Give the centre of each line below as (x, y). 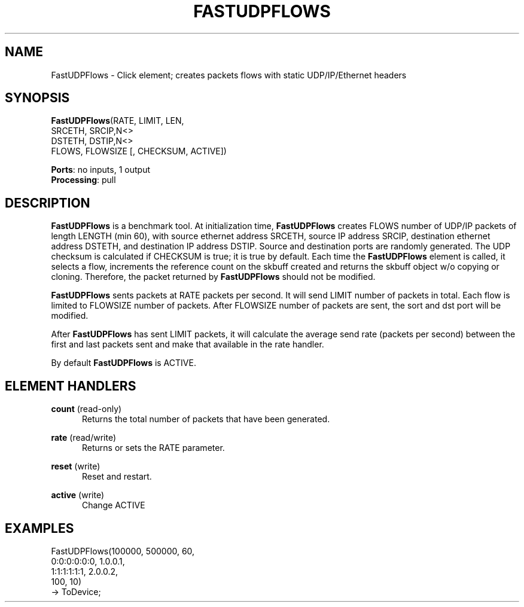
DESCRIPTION (48, 203)
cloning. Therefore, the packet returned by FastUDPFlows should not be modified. (213, 277)
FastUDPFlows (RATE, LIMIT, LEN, (118, 121)
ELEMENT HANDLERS (71, 386)
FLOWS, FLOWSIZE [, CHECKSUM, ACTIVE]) (139, 151)
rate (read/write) (84, 438)
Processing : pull (83, 180)
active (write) (78, 495)
